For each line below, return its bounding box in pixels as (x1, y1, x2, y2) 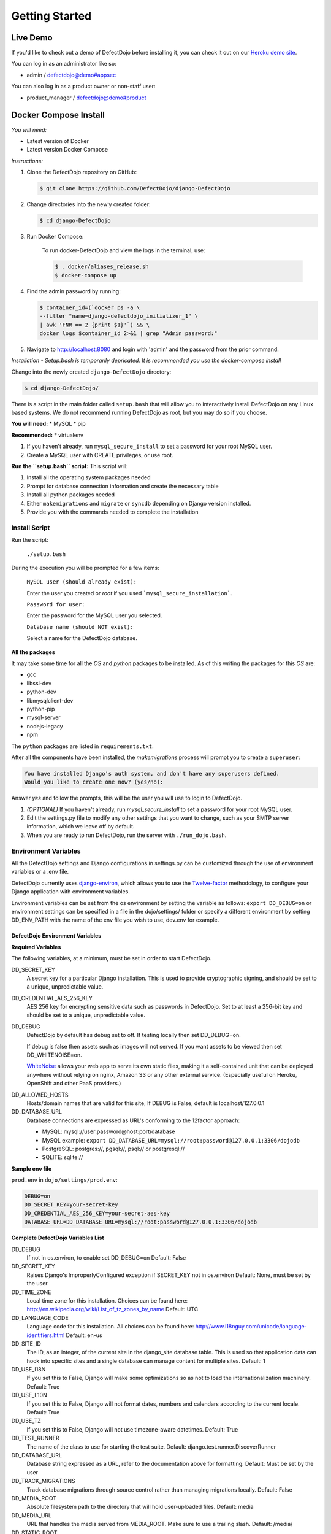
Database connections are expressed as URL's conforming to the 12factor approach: (26, 1117, 240, 1124)
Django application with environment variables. (11, 888, 130, 895)
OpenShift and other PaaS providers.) (26, 1080, 121, 1087)
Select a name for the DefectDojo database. (26, 634, 137, 642)
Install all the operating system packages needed (26, 474, 151, 481)
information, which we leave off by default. (26, 823, 135, 830)
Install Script (11, 523, 50, 532)
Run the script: (11, 536, 48, 544)
